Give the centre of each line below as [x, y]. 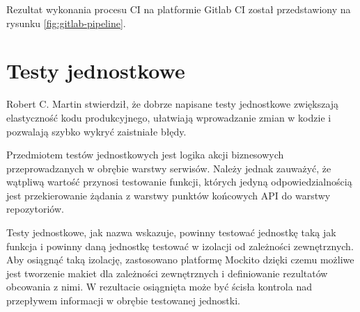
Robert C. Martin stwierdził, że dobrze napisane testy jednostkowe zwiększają [173, 104]
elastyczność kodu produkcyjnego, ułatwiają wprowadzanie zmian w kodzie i [169, 117]
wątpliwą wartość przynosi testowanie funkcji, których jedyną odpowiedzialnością [179, 182]
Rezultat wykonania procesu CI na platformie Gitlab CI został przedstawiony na [179, 9]
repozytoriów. [35, 209]
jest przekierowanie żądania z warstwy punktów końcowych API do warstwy [169, 195]
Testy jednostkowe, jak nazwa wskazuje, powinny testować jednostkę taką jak [171, 232]
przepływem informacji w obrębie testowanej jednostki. [123, 301]
